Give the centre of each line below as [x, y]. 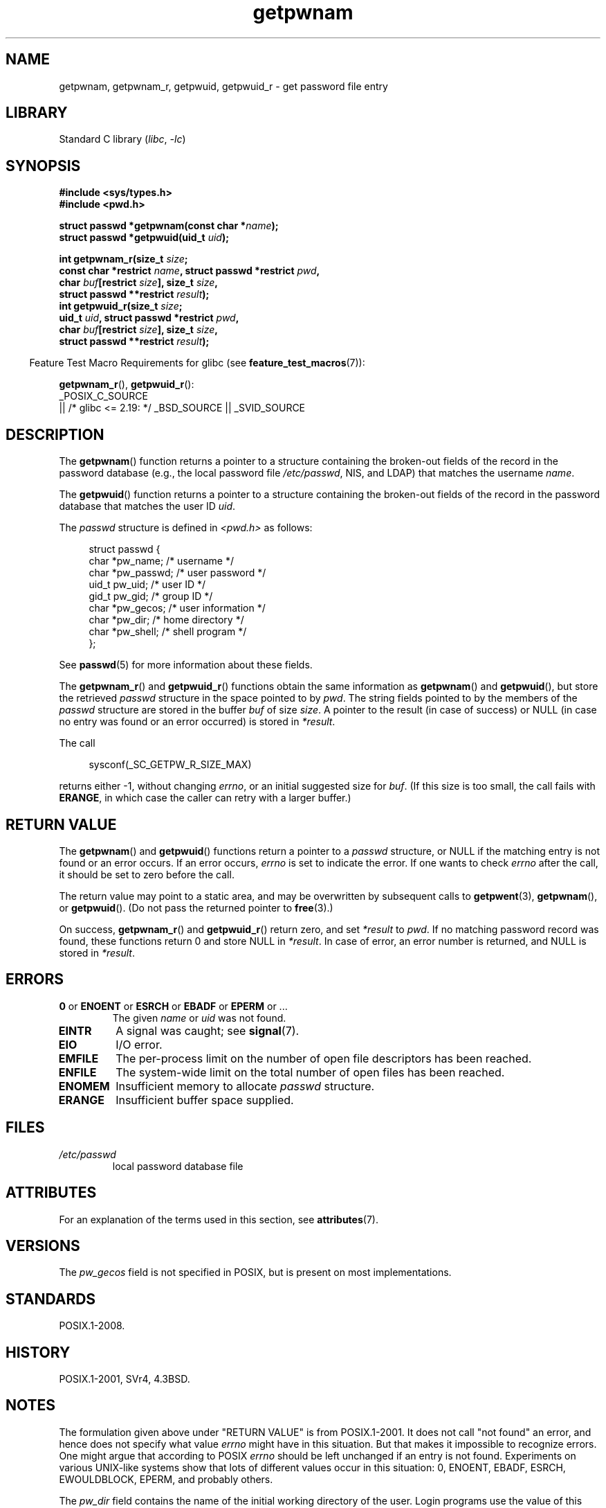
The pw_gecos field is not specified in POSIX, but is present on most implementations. [255, 1272]
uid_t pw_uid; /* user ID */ [147, 585]
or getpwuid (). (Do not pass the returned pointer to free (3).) [196, 907]
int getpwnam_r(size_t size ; [123, 259]
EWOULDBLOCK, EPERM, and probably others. [166, 1479]
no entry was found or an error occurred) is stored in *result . [197, 722]
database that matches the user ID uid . [147, 506]
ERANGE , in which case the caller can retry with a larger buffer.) [205, 798]
